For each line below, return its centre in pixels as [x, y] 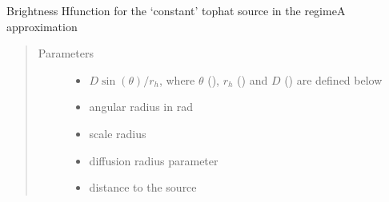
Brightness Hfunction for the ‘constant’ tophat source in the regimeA [176, 10]
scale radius [118, 133]
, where [177, 79]
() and [253, 79]
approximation [42, 26]
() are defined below [333, 79]
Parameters [66, 53]
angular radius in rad [141, 107]
